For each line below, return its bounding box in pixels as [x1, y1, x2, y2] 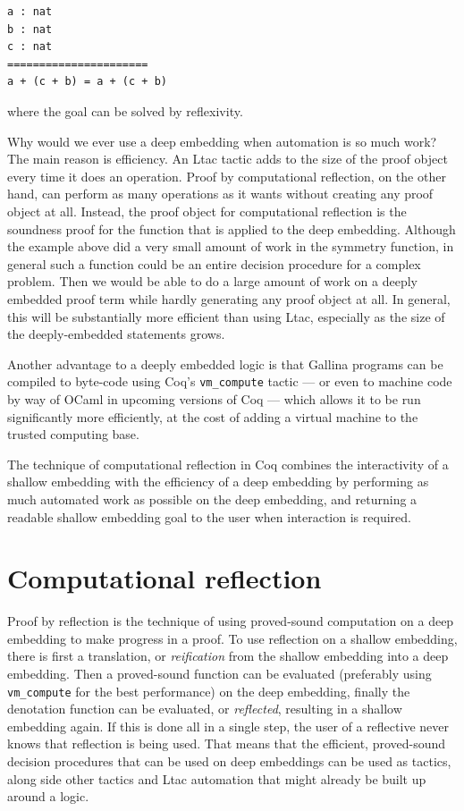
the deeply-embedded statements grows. [7, 325, 225, 343]
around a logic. [7, 787, 89, 806]
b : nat [7, 22, 53, 36]
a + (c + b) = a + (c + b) [7, 75, 167, 89]
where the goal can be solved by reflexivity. [7, 101, 243, 120]
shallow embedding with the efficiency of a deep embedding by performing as [7, 472, 429, 491]
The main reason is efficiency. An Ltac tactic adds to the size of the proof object [7, 149, 448, 168]
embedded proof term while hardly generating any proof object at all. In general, [7, 289, 451, 308]
